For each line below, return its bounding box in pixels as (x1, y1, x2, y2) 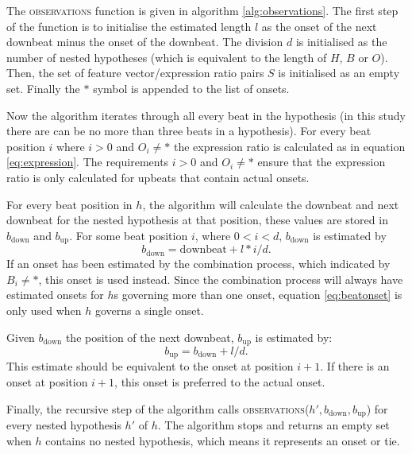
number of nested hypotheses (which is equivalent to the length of (6, 49, 327, 65)
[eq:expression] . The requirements (6, 153, 169, 170)
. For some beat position (69, 227, 188, 243)
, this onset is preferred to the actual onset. (114, 374, 325, 390)
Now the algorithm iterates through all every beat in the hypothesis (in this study (6, 107, 406, 123)
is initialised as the (295, 33, 387, 50)
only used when (6, 301, 82, 318)
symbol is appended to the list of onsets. (93, 80, 290, 96)
